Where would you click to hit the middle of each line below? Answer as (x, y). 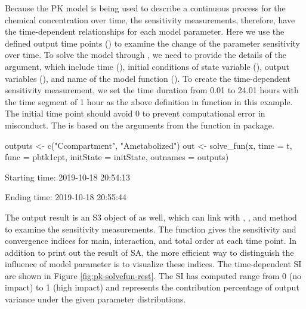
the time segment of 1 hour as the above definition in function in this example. (149, 101)
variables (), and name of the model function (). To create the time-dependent (148, 78)
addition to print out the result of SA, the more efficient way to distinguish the (149, 252)
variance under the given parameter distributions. (95, 299)
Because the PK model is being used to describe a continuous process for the (145, 8)
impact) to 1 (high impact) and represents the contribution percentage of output (152, 287)
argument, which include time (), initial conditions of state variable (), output (147, 66)
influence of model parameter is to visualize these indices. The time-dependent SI (153, 264)
